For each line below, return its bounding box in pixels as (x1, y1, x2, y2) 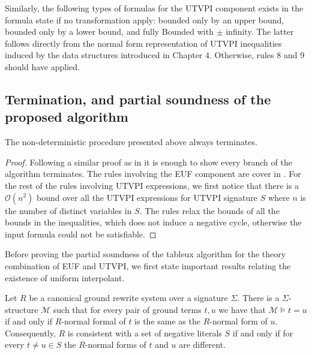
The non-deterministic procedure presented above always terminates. (5, 136, 257, 148)
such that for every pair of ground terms (53, 303, 202, 315)
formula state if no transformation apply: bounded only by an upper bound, (5, 13, 284, 26)
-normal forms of (85, 338, 146, 351)
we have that (218, 303, 266, 315)
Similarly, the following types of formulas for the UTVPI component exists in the (5, 2, 304, 14)
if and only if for (232, 326, 293, 339)
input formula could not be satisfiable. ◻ (5, 227, 157, 240)
